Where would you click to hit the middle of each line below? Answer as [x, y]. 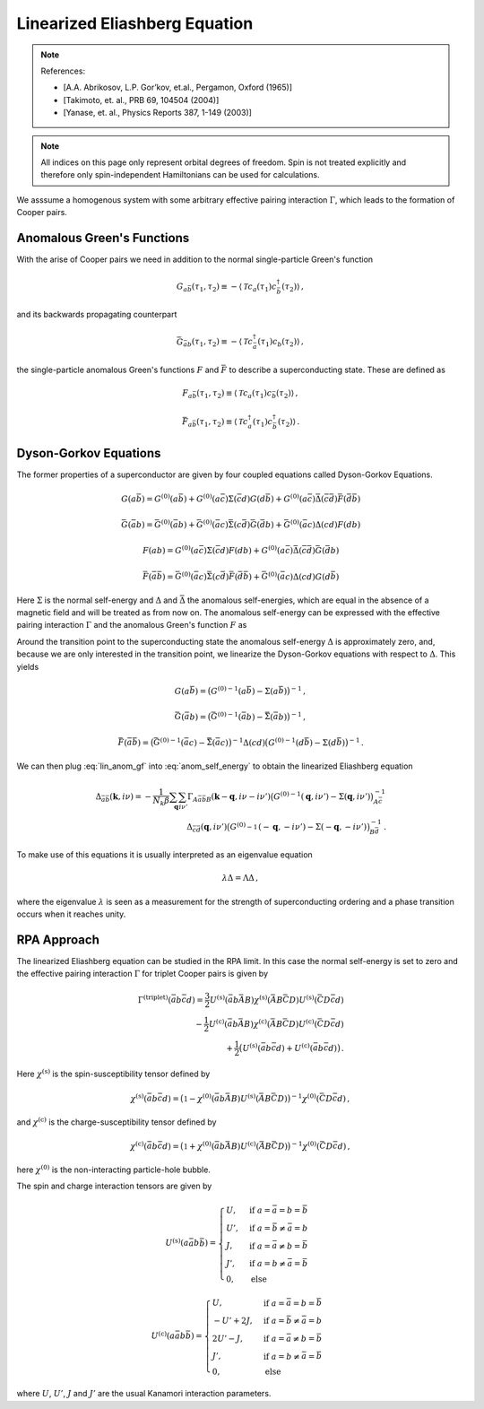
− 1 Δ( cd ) [249, 742]
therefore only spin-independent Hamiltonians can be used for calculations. [180, 175]
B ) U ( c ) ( [245, 1145]
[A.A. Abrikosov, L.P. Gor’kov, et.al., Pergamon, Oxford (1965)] [178, 87]
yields [28, 666]
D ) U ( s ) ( [303, 999]
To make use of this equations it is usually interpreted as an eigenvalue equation [164, 855]
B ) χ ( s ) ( [257, 999]
